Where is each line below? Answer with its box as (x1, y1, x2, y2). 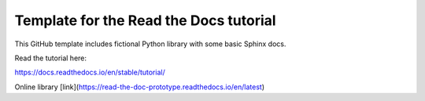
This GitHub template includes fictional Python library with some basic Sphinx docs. (14, 39, 286, 49)
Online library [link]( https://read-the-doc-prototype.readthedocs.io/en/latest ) (14, 82, 265, 92)
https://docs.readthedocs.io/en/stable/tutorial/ (14, 67, 165, 78)
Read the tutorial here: (14, 53, 87, 63)
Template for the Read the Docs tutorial (14, 12, 276, 29)
